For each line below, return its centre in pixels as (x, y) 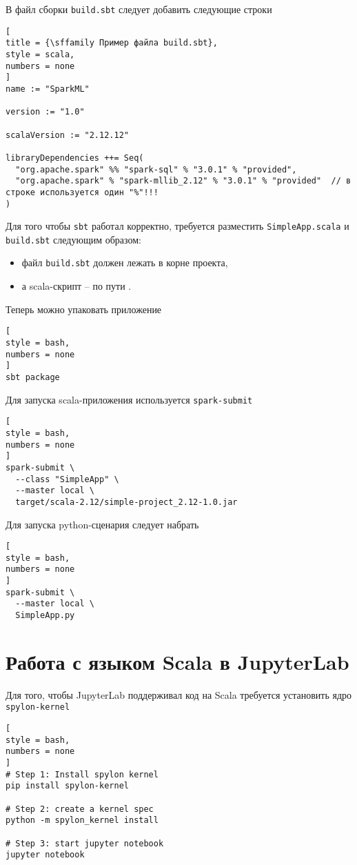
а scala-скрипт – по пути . (76, 286)
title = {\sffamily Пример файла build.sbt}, (112, 43)
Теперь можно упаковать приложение (84, 309)
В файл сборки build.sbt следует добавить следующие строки (139, 9)
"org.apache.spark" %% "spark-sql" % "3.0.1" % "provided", (156, 169)
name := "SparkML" (48, 89)
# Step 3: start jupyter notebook (85, 843)
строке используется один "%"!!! (82, 192)
